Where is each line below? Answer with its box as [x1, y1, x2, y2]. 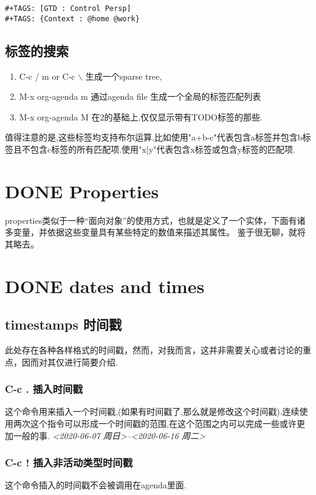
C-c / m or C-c [19, 69, 75, 82]
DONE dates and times [5, 273, 205, 298]
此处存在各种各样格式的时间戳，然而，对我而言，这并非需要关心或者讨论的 [5, 343, 303, 356]
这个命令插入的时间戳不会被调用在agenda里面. [5, 479, 187, 491]
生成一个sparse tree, [85, 69, 162, 82]
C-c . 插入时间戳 [5, 381, 83, 396]
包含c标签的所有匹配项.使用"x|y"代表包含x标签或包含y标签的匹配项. [30, 142, 295, 155]
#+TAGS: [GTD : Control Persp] [5, 4, 131, 13]
